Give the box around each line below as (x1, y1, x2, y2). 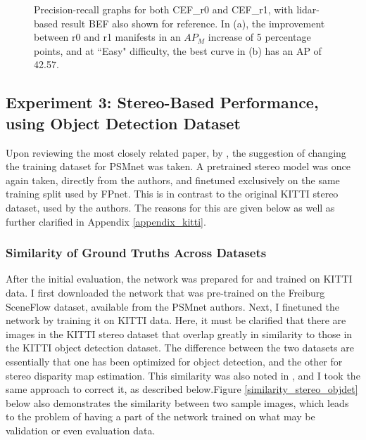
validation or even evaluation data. (6, 422, 156, 437)
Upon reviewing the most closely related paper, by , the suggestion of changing (6, 145, 346, 160)
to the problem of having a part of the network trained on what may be (6, 409, 315, 424)
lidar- (296, 2, 320, 16)
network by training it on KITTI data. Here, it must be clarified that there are (6, 313, 346, 328)
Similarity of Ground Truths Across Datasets (6, 244, 267, 261)
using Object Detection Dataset (6, 112, 241, 134)
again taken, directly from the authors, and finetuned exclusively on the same (6, 172, 340, 187)
